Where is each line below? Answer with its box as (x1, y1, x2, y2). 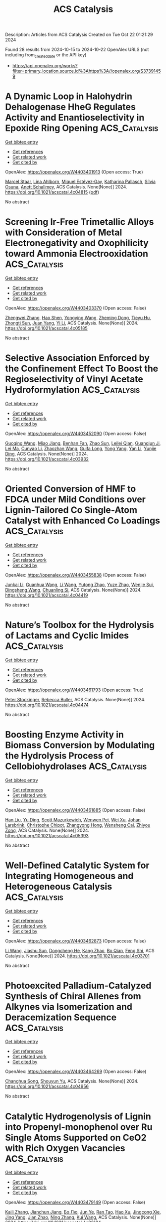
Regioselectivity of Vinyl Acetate (5, 374, 144, 385)
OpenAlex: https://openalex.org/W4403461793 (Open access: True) (5, 687, 144, 693)
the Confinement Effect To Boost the (5, 363, 159, 374)
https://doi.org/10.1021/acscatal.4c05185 (5, 325, 88, 331)
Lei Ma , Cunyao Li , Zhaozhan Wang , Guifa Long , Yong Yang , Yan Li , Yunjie (5, 445, 157, 452)
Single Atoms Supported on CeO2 (5, 1132, 147, 1143)
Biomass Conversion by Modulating (5, 739, 155, 751)
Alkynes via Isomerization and (5, 1001, 133, 1012)
